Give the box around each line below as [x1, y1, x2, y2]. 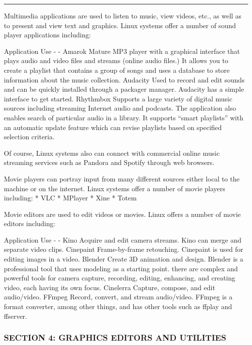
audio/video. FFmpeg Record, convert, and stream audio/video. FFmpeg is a [4, 292, 233, 302]
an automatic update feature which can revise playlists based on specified [4, 122, 222, 132]
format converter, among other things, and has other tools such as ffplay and [4, 301, 232, 312]
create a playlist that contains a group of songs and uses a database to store [4, 65, 230, 75]
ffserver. [4, 311, 27, 321]
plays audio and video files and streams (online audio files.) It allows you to [4, 55, 228, 66]
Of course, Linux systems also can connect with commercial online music [4, 148, 220, 158]
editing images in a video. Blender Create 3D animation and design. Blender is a [4, 254, 244, 264]
